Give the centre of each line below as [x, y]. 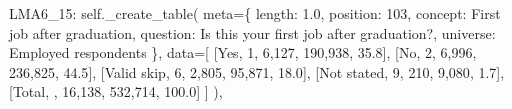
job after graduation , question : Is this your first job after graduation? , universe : [252, 32]
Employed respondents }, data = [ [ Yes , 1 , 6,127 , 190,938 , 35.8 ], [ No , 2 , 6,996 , [243, 52]
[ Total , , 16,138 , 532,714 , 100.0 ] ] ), [116, 91]
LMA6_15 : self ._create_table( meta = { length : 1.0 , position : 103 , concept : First [255, 13]
